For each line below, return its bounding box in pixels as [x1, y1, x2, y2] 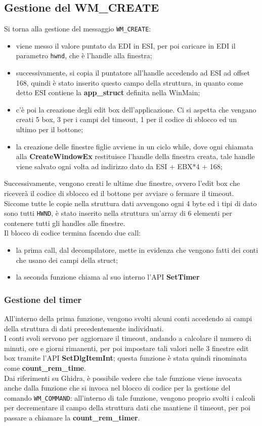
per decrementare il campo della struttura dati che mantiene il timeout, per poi [4, 402, 250, 413]
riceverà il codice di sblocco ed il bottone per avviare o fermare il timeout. [4, 188, 234, 199]
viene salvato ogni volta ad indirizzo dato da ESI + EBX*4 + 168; [16, 161, 223, 171]
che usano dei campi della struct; [16, 254, 118, 265]
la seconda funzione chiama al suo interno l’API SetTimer [16, 272, 200, 282]
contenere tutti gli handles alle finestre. [4, 217, 125, 228]
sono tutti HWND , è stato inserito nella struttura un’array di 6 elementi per [4, 208, 232, 218]
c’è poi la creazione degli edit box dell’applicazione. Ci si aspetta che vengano [16, 104, 256, 114]
